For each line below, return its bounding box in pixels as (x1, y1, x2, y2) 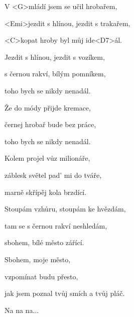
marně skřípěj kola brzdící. (5, 186, 87, 197)
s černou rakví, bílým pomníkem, (5, 68, 106, 79)
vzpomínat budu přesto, (5, 271, 78, 281)
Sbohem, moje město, (5, 254, 71, 264)
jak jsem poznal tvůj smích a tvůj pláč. (5, 288, 125, 298)
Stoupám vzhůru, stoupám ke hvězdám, (5, 203, 126, 214)
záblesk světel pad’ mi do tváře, (5, 169, 102, 180)
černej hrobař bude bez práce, (5, 119, 96, 130)
